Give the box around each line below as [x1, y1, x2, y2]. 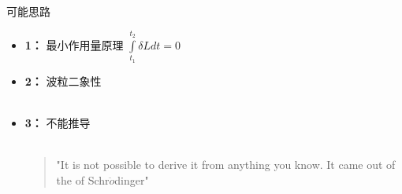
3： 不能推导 [24, 114, 91, 130]
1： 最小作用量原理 [24, 36, 124, 53]
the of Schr [56, 171, 110, 188]
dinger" [114, 171, 149, 188]
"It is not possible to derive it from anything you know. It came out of [56, 156, 396, 172]
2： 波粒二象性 [24, 72, 102, 89]
